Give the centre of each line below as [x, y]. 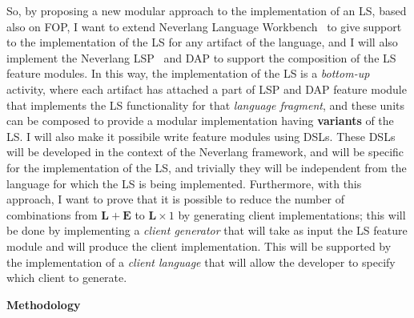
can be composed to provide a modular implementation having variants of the [200, 121]
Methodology [44, 304]
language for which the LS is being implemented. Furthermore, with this [184, 183]
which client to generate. [67, 278]
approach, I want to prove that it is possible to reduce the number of [175, 199]
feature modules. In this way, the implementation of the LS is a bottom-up [188, 73]
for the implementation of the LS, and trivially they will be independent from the [207, 167]
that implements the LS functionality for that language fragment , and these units [205, 105]
